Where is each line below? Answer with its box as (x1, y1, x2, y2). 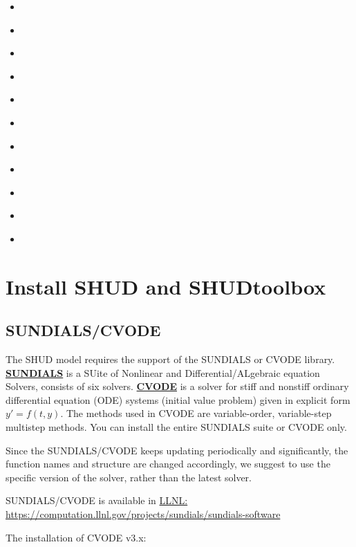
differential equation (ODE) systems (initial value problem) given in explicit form (6, 392, 350, 407)
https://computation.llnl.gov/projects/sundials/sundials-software (6, 507, 281, 521)
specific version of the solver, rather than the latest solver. (6, 470, 252, 484)
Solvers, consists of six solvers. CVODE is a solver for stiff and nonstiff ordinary (6, 379, 349, 393)
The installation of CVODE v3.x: (6, 530, 147, 544)
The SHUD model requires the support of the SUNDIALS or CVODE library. (6, 352, 335, 367)
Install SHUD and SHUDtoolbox (6, 272, 326, 300)
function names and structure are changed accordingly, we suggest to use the (6, 456, 330, 471)
